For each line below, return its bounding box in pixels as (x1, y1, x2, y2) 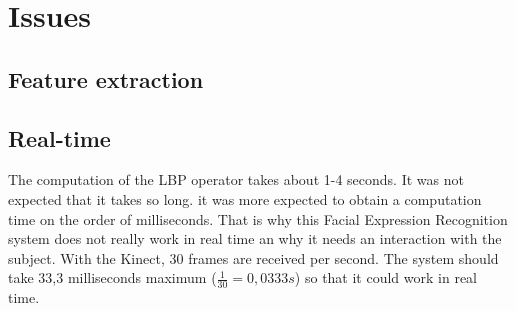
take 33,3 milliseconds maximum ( (8, 267, 217, 288)
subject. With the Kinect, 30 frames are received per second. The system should (8, 247, 499, 268)
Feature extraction (8, 63, 204, 94)
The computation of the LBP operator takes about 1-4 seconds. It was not (8, 169, 464, 190)
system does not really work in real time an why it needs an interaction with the (8, 228, 502, 249)
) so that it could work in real (294, 267, 477, 288)
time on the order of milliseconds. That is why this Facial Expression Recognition (8, 208, 508, 229)
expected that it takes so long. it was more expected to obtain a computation (8, 188, 482, 209)
